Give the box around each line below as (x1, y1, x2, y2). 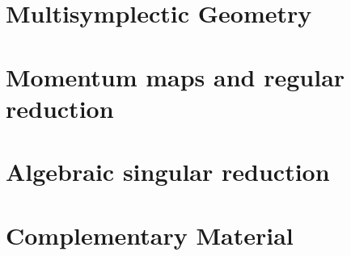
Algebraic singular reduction (6, 155, 330, 188)
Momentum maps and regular (6, 60, 345, 93)
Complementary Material (6, 218, 294, 251)
